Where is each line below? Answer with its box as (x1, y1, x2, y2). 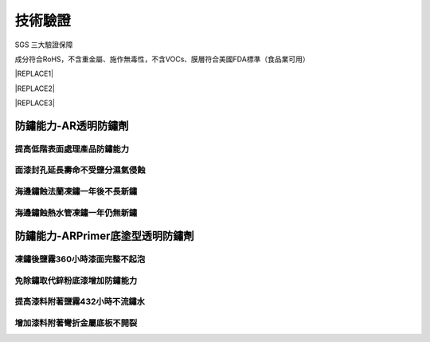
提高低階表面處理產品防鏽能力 (14, 143, 130, 155)
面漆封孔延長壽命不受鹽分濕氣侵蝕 (14, 164, 146, 175)
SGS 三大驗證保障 (14, 40, 73, 49)
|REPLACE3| (14, 98, 56, 108)
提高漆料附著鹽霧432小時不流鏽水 (14, 296, 145, 307)
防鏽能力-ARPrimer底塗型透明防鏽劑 (14, 230, 194, 243)
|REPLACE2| (14, 84, 55, 93)
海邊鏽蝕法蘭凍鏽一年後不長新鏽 (14, 186, 138, 197)
